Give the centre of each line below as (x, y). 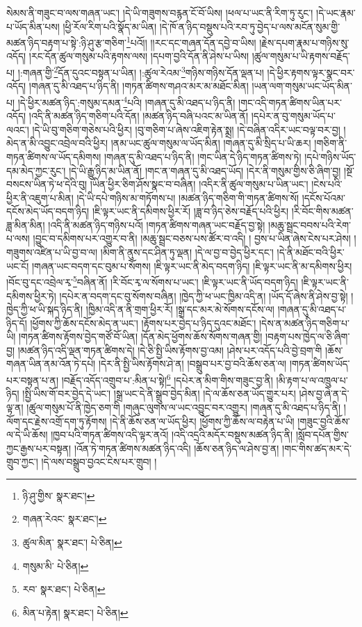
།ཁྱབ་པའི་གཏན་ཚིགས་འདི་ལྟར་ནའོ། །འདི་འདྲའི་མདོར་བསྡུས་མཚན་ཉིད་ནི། (172, 435)
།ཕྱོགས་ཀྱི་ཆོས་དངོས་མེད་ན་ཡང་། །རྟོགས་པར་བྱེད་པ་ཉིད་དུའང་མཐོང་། (143, 323)
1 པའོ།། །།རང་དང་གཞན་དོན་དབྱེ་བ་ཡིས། (191, 41)
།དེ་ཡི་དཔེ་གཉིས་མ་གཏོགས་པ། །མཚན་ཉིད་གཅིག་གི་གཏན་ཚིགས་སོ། (188, 197)
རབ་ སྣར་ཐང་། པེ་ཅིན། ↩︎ (64, 589)
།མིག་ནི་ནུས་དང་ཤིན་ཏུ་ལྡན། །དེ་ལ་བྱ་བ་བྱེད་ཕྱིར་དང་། (187, 252)
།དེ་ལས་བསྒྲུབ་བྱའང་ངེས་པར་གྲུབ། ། (99, 462)
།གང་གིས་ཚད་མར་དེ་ (317, 448)
